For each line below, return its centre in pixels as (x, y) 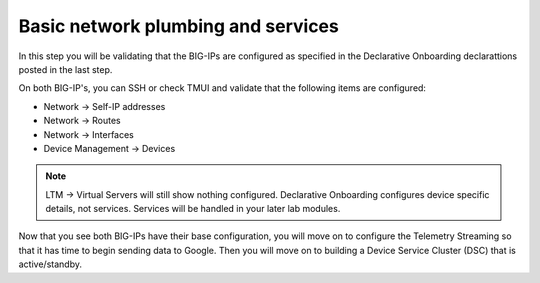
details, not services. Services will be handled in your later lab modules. (193, 209)
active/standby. (50, 264)
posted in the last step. (65, 69)
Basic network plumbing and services (178, 26)
